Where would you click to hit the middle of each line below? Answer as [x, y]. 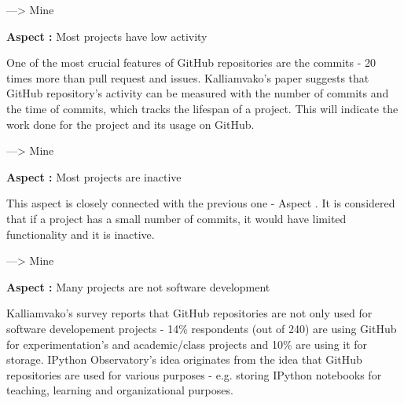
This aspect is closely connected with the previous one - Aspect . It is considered [201, 203]
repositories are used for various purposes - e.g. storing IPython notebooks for [194, 374]
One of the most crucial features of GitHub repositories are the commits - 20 [191, 62]
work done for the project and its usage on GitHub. [130, 124]
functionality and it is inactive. [81, 234]
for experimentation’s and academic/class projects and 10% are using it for [187, 344]
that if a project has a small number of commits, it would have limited [176, 218]
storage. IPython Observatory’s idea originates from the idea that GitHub [184, 359]
